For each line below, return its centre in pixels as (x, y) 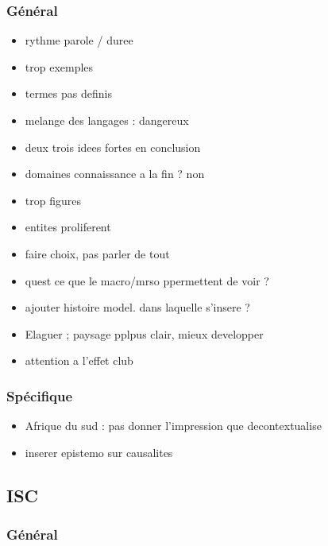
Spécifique (40, 395)
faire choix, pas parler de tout (97, 253)
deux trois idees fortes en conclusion (113, 147)
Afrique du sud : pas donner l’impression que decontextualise (173, 426)
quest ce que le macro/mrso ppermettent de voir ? (147, 280)
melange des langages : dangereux (107, 120)
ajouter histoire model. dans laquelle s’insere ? (137, 307)
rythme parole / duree (79, 40)
